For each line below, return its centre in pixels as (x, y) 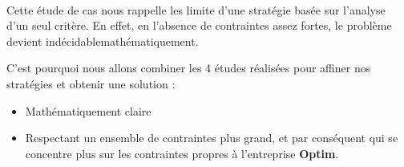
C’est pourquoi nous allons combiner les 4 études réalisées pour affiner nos (189, 68)
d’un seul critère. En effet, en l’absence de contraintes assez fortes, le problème (199, 25)
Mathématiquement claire (88, 110)
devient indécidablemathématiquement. (103, 41)
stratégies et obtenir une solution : (91, 83)
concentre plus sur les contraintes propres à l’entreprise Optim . (182, 153)
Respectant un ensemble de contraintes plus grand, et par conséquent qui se (212, 138)
